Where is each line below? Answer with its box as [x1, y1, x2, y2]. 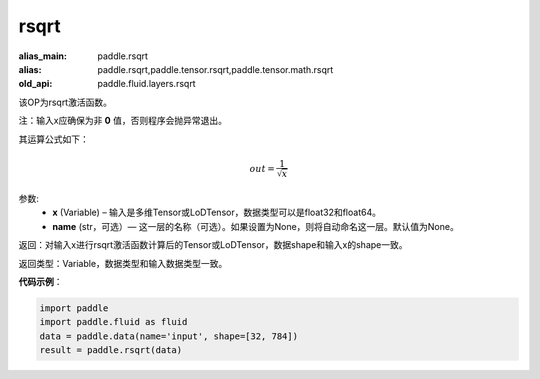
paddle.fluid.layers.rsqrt [97, 78, 196, 90]
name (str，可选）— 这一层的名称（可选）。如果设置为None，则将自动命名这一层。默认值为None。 [52, 220, 459, 232]
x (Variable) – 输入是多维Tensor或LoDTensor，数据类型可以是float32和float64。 [52, 206, 382, 219]
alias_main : [18, 50, 67, 62]
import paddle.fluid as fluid [39, 316, 188, 328]
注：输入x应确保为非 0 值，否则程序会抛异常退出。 [18, 115, 227, 127]
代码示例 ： [18, 276, 63, 288]
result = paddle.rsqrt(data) [39, 345, 183, 356]
